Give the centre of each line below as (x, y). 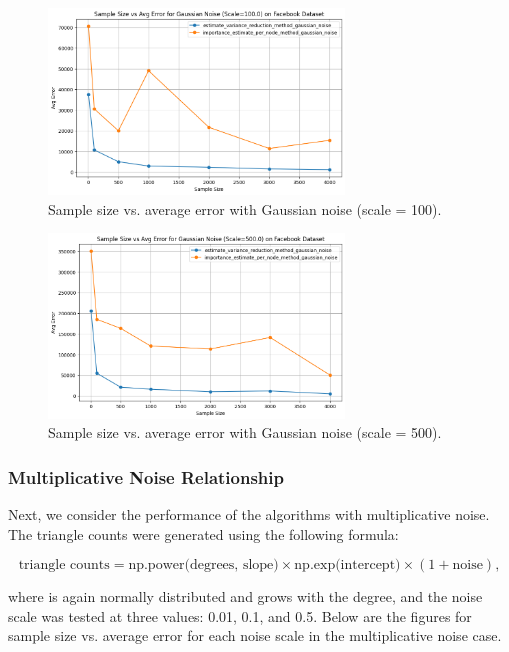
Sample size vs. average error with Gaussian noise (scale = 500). (245, 432)
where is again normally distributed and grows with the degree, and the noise (245, 596)
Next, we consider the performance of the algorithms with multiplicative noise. (249, 513)
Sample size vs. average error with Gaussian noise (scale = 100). (245, 208)
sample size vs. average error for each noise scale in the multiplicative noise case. (255, 635)
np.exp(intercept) (347, 565)
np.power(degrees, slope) (203, 565)
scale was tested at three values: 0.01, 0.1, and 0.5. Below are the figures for (240, 615)
